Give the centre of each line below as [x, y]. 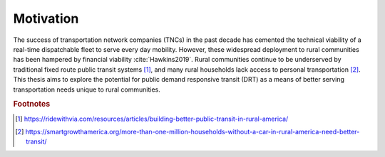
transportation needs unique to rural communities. [87, 90]
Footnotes [32, 104]
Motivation [46, 18]
